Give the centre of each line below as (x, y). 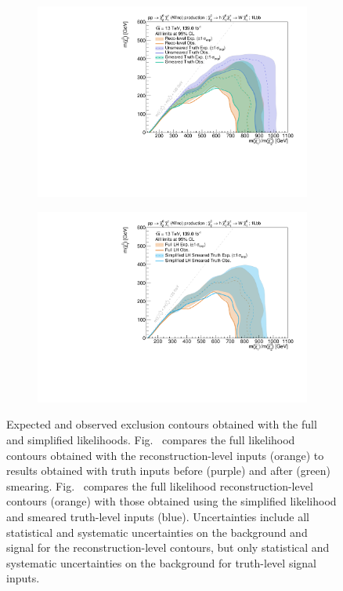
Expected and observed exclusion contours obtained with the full (162, 424)
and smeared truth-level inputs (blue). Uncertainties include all (158, 516)
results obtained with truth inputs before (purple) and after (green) (168, 471)
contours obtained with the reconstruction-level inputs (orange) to (165, 455)
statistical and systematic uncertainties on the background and (157, 532)
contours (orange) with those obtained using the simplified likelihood (171, 501)
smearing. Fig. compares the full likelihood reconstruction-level (160, 485)
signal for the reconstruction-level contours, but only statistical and (168, 547)
